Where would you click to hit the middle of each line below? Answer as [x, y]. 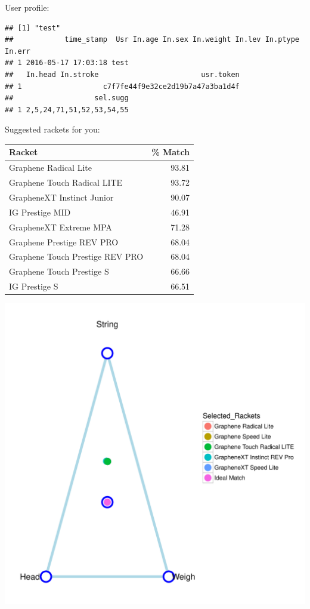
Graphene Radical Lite [50, 167]
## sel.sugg [67, 98]
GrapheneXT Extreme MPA [61, 227]
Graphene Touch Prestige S [59, 271]
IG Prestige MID [40, 212]
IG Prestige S [34, 286]
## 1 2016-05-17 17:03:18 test [67, 63]
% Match [171, 152]
